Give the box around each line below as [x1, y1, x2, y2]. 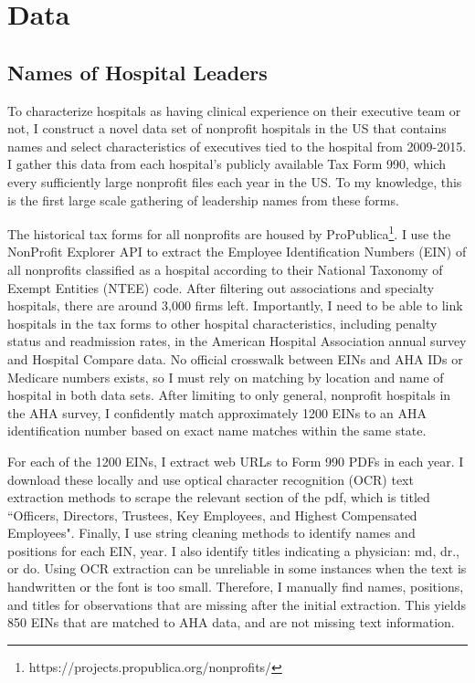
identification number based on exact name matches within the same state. [7, 421, 427, 440]
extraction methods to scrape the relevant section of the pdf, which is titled [7, 488, 430, 507]
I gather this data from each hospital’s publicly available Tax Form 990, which [7, 154, 447, 173]
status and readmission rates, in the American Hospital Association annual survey [7, 331, 467, 351]
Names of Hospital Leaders [7, 58, 268, 86]
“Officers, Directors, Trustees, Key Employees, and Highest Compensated [7, 505, 417, 524]
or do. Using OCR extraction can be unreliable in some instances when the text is [7, 559, 467, 578]
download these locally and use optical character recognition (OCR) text [7, 469, 414, 489]
